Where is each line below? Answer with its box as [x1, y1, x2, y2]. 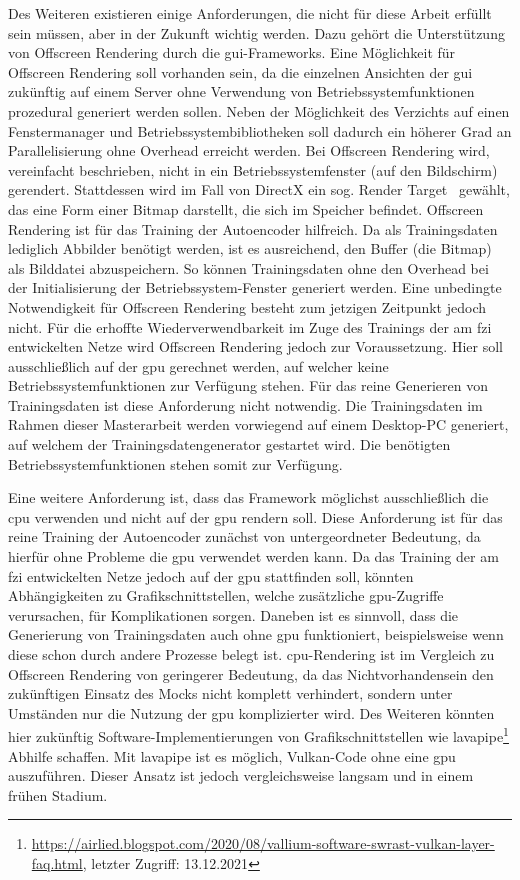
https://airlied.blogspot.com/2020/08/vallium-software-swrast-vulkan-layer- [31, 833, 495, 854]
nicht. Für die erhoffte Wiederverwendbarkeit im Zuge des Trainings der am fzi [8, 316, 492, 337]
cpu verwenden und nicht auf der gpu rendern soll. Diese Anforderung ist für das [8, 506, 503, 527]
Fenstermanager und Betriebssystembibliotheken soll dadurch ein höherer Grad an [8, 120, 512, 141]
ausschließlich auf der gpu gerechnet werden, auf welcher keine [8, 355, 389, 376]
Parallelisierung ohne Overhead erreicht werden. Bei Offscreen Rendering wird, [8, 140, 490, 161]
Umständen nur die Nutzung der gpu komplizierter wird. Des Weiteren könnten [8, 702, 495, 723]
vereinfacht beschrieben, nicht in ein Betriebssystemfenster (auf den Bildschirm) [8, 159, 498, 180]
